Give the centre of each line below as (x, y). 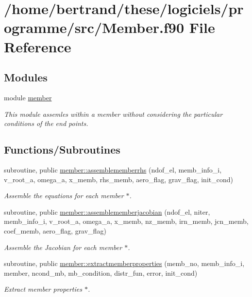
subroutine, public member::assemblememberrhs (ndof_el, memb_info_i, (113, 169)
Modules (26, 77)
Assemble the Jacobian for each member (63, 247)
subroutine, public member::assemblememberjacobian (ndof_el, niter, (107, 211)
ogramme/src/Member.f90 (94, 27)
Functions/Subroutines (62, 149)
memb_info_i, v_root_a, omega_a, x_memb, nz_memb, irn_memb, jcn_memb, (126, 221)
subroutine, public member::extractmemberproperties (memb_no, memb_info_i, (124, 263)
